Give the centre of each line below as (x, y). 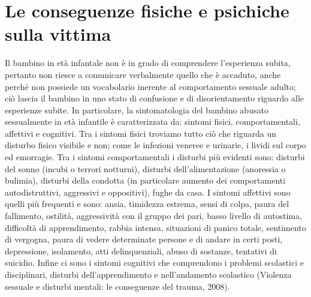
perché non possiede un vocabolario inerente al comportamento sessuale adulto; (150, 86)
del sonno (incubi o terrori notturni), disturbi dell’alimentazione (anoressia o (145, 168)
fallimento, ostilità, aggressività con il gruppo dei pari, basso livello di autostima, (154, 216)
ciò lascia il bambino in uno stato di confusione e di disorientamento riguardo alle (154, 98)
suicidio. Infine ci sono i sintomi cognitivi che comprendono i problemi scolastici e (154, 262)
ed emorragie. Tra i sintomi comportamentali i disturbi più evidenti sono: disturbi (155, 157)
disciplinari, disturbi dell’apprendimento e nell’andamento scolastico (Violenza (148, 274)
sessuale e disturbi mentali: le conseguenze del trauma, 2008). (117, 286)
